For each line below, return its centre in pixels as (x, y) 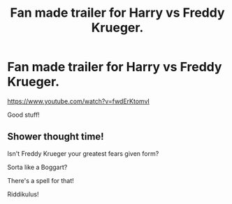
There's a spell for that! (41, 180)
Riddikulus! (23, 194)
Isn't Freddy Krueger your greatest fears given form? (83, 153)
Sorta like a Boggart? (37, 167)
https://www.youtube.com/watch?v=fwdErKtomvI (79, 101)
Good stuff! (23, 115)
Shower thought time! (56, 137)
